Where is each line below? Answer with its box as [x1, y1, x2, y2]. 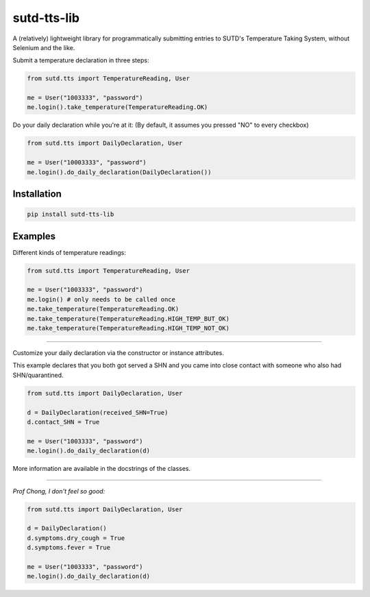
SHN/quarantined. [12, 371, 64, 379]
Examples [12, 230, 56, 242]
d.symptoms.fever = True [27, 544, 111, 552]
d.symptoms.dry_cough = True [27, 534, 125, 541]
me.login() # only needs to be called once [27, 295, 176, 303]
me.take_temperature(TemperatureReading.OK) [27, 305, 180, 313]
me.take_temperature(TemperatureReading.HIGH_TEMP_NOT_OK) [27, 324, 230, 332]
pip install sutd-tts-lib [27, 210, 114, 219]
